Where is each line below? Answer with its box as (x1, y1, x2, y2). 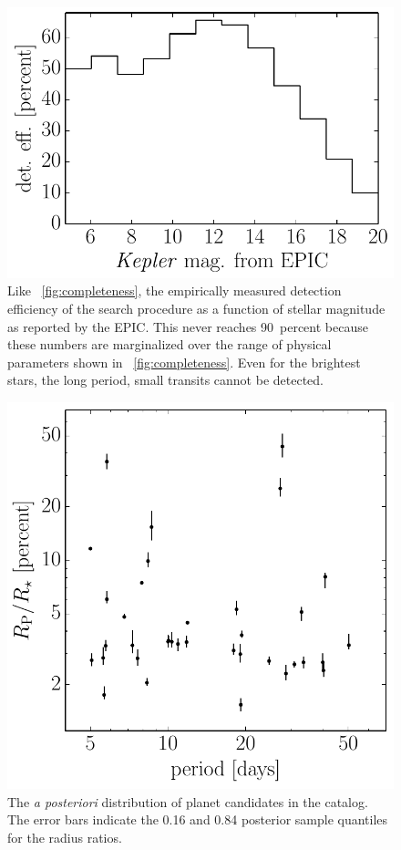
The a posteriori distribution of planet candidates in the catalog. (7, 792, 368, 811)
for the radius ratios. (7, 827, 122, 846)
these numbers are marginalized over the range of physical (7, 335, 332, 354)
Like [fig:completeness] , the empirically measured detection (7, 281, 342, 300)
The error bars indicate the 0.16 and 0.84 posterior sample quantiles (7, 810, 388, 829)
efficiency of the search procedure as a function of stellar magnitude (7, 298, 386, 317)
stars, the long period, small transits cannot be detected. (7, 370, 324, 389)
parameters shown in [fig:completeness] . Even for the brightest (7, 352, 361, 371)
